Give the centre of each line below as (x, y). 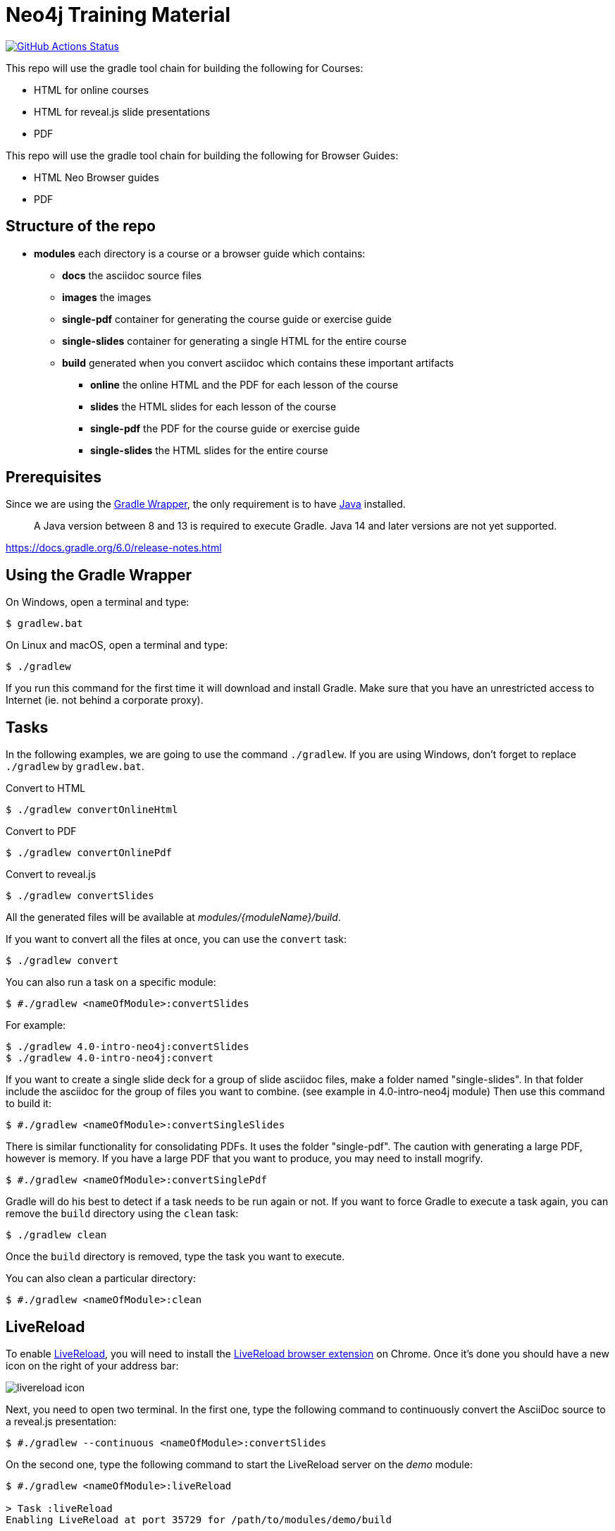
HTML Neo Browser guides (97, 177)
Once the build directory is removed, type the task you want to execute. (175, 1257)
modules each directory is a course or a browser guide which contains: (200, 253)
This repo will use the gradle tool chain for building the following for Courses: (185, 68)
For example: (36, 1025)
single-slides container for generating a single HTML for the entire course (235, 341)
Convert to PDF (41, 831)
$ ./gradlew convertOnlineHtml (92, 810)
